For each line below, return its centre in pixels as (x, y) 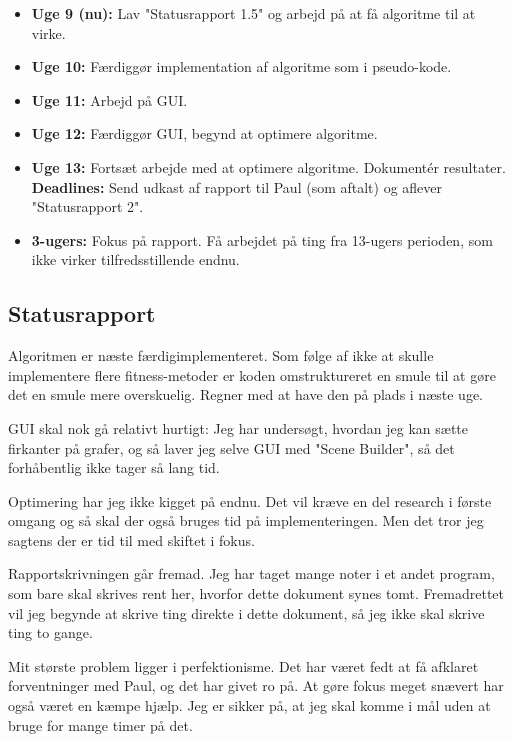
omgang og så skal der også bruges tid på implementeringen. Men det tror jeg (246, 520)
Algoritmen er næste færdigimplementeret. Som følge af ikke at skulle (221, 355)
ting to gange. (50, 632)
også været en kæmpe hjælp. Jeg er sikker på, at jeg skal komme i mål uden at (249, 705)
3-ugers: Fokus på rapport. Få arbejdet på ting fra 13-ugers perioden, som (262, 239)
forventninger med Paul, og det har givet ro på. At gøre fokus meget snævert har (256, 685)
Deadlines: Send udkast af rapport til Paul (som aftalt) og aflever (237, 186)
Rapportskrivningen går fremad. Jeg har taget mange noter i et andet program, (251, 573)
